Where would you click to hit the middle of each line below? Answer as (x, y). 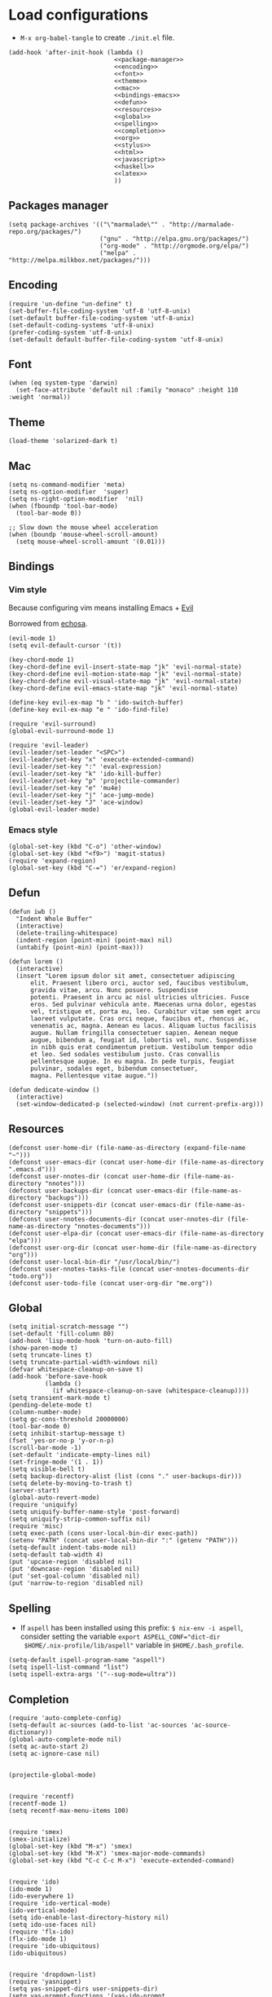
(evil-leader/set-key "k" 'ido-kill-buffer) (85, 774)
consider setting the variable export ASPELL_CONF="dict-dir (120, 1637)
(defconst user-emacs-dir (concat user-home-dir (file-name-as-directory (136, 1162)
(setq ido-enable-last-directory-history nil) (89, 1918)
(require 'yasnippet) (45, 1982)
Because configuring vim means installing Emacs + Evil (101, 608)
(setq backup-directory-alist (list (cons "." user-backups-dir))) (125, 1477)
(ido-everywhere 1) (42, 1896)
